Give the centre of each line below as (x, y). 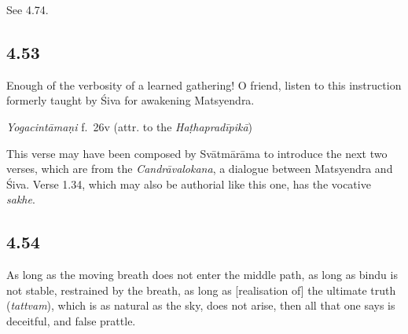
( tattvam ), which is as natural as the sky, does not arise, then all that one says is (201, 305)
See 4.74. (28, 9)
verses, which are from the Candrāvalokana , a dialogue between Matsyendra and (200, 169)
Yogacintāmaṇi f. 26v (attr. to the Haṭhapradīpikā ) (130, 126)
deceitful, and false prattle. (71, 320)
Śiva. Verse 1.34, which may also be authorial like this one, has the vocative (189, 184)
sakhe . (21, 199)
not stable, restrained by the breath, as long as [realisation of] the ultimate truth (201, 290)
